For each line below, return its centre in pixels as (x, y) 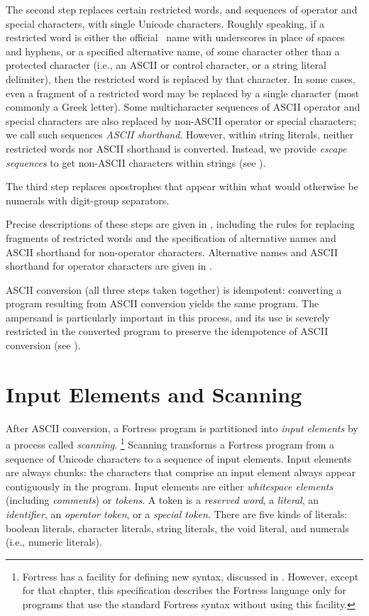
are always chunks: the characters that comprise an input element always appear (181, 472)
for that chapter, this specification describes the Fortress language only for (184, 590)
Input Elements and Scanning (154, 394)
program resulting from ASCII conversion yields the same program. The (163, 303)
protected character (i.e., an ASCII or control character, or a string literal (166, 65)
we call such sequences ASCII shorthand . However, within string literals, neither (180, 134)
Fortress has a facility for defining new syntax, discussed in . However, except (191, 576)
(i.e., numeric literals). (54, 542)
